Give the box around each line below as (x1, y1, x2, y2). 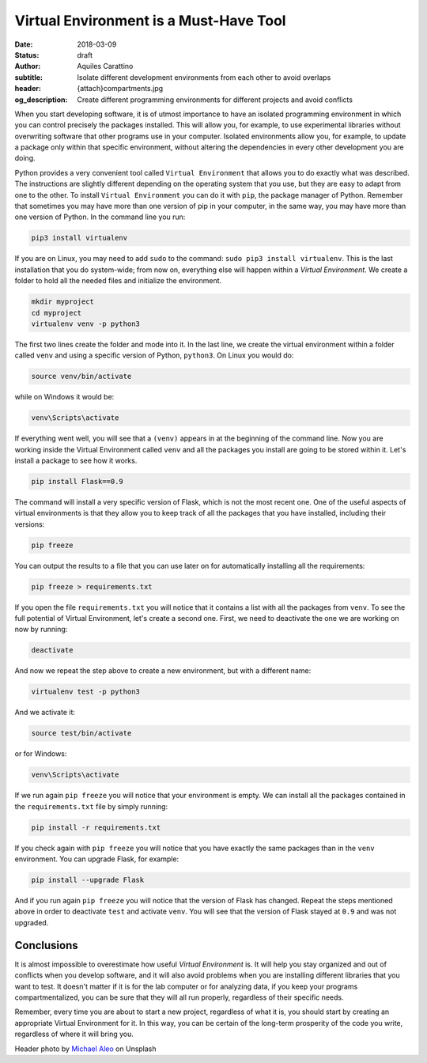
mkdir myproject (31, 297, 95, 306)
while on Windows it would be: (14, 392, 115, 402)
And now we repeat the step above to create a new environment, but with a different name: (14, 666, 312, 675)
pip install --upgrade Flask (31, 876, 145, 885)
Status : (14, 50, 40, 59)
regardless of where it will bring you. (14, 1029, 134, 1039)
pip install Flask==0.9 (31, 477, 124, 486)
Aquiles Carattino (77, 62, 134, 71)
